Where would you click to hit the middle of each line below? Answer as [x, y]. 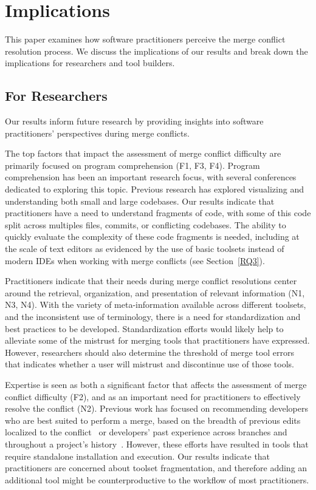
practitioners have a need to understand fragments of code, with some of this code [158, 213]
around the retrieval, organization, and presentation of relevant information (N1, [155, 292]
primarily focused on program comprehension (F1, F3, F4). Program [132, 165]
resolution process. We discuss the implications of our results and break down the [156, 51]
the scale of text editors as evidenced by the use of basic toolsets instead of [145, 249]
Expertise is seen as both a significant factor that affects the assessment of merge [156, 384]
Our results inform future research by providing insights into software [134, 121]
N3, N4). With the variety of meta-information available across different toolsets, [156, 305]
